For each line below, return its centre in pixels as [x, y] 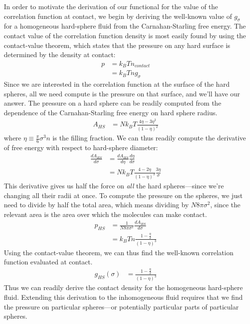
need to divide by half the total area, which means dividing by [96, 205]
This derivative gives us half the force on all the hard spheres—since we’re [114, 186]
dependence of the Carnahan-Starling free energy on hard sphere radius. [111, 112]
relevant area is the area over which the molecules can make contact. [105, 214]
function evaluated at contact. [48, 262]
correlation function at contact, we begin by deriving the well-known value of [118, 16]
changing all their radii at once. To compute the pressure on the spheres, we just [123, 195]
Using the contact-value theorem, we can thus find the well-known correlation [119, 252]
